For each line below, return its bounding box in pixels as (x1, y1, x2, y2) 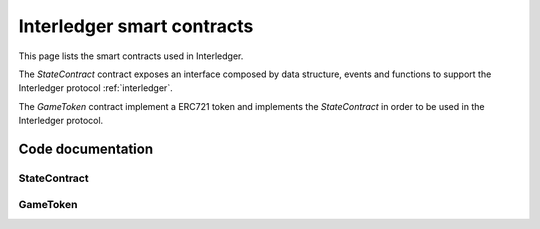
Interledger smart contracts (18, 15, 254, 37)
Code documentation (18, 140, 154, 157)
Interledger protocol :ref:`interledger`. (18, 82, 174, 94)
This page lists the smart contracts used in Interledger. (18, 50, 244, 62)
